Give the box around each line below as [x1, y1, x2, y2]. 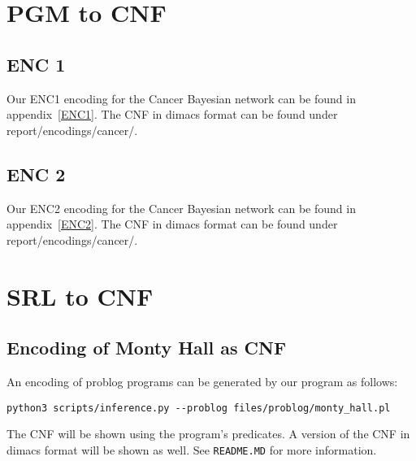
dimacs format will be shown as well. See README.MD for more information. [6, 441, 377, 458]
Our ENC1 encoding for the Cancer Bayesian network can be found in [6, 89, 356, 107]
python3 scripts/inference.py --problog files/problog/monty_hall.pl [6, 402, 391, 414]
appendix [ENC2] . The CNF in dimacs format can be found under [6, 215, 338, 233]
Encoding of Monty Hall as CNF [6, 335, 287, 360]
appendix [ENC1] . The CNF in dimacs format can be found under [6, 106, 338, 123]
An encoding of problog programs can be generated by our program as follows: [6, 372, 398, 389]
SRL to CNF [6, 279, 154, 312]
